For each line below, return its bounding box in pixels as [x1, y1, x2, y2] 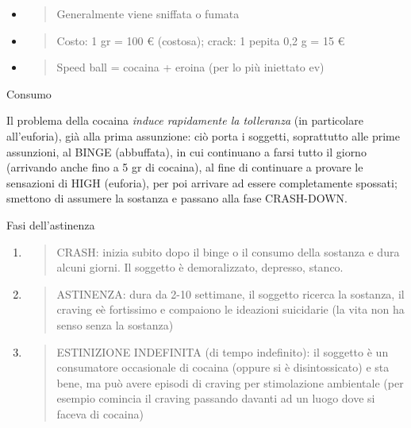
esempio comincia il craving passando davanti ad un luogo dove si [56, 390, 375, 407]
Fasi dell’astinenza [6, 216, 95, 233]
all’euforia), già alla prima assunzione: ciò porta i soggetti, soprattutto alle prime [6, 127, 400, 144]
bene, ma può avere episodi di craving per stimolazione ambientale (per [56, 374, 404, 391]
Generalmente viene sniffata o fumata [56, 6, 240, 21]
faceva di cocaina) [56, 405, 144, 422]
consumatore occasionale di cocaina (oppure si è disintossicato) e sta [56, 359, 390, 376]
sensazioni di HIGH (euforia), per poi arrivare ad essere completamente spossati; [6, 174, 398, 191]
